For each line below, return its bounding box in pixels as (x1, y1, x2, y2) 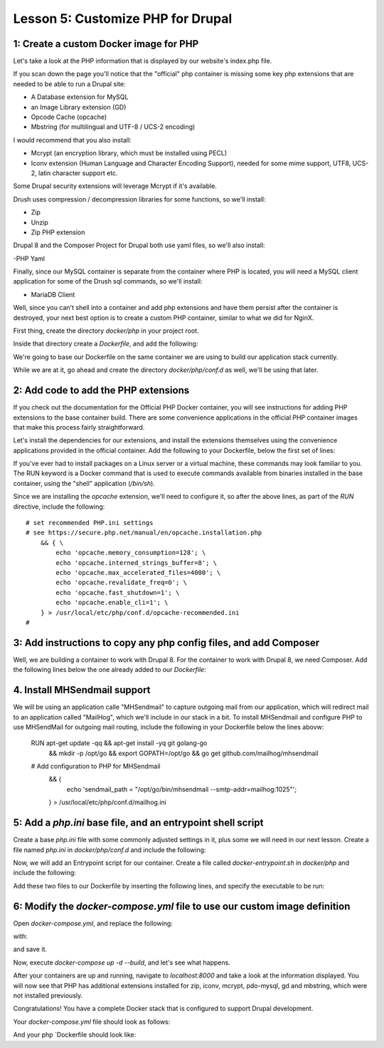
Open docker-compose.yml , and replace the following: (13, 919, 174, 928)
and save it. (13, 945, 48, 954)
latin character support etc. (38, 168, 118, 177)
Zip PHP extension (31, 228, 85, 237)
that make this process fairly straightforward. (13, 422, 145, 431)
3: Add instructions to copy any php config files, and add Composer (13, 636, 320, 648)
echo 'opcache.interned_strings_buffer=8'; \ (55, 559, 217, 566)
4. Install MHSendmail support (13, 684, 151, 696)
